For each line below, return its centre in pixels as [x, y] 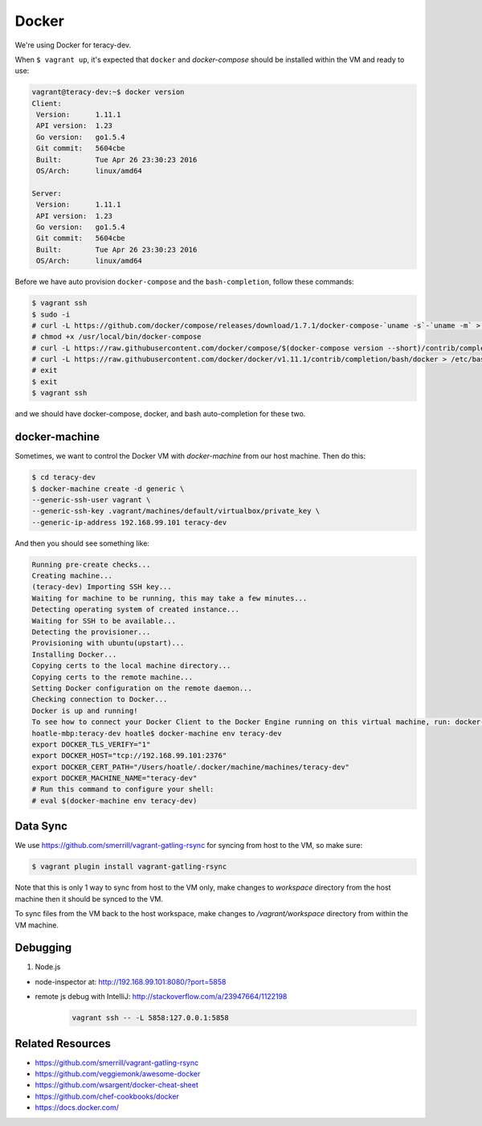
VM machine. [37, 925]
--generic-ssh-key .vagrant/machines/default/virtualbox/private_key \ [176, 511]
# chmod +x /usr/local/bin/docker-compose [116, 337]
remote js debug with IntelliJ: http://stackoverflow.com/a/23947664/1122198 [161, 997]
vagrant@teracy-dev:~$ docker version [108, 92]
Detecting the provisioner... [91, 632]
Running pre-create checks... [91, 564]
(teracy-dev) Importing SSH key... [102, 587]
